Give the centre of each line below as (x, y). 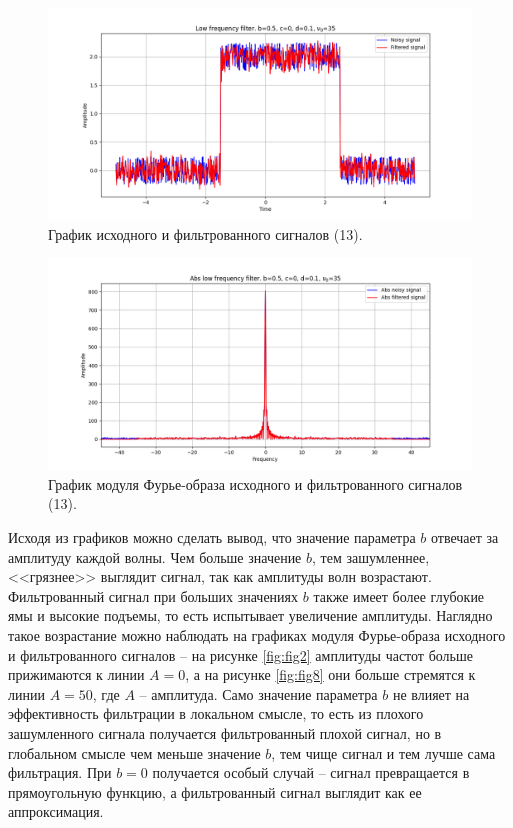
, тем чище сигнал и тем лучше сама (383, 752)
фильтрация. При (60, 772)
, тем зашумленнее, (371, 556)
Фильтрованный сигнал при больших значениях (153, 595)
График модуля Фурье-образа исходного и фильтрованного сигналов (255, 483)
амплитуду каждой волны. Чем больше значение (155, 556)
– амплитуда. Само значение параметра (258, 693)
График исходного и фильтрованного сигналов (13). (205, 233)
